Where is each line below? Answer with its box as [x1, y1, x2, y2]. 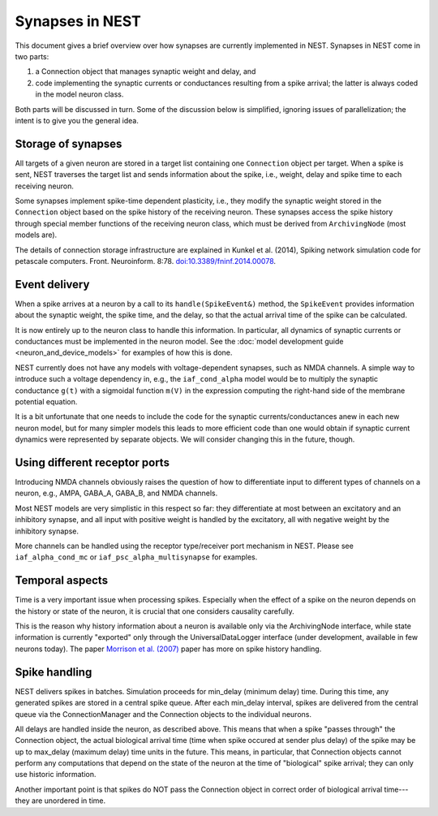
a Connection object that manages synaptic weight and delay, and [35, 67, 256, 76]
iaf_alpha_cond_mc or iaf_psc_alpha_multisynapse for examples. [15, 552, 258, 562]
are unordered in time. [31, 796, 106, 805]
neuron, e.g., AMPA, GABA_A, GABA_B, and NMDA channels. [15, 488, 218, 499]
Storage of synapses [15, 136, 122, 150]
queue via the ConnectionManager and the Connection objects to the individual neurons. [15, 709, 312, 719]
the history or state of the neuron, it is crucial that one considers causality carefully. [15, 606, 295, 616]
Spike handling [15, 665, 92, 679]
